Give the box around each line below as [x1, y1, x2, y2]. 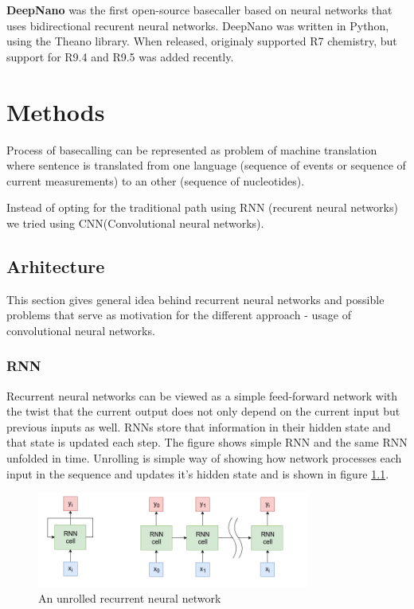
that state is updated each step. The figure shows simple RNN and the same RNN [6, 434, 408, 451]
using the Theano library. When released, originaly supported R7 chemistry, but [6, 33, 397, 49]
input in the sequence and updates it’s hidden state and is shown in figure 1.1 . [6, 465, 389, 482]
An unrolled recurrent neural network [38, 589, 221, 606]
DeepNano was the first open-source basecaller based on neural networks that [6, 2, 393, 18]
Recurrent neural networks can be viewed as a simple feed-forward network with [6, 387, 398, 404]
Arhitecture [6, 253, 105, 278]
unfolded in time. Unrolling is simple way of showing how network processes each [6, 450, 402, 467]
